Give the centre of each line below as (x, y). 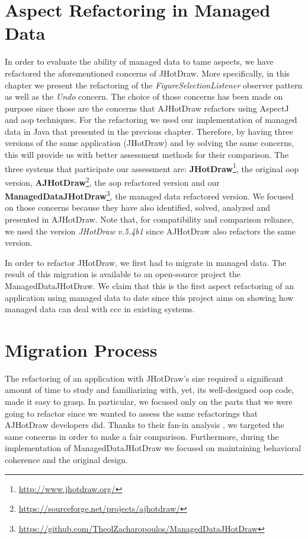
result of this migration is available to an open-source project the (123, 274)
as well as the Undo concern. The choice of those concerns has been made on (144, 96)
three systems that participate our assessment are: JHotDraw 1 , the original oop (152, 167)
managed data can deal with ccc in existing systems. (100, 309)
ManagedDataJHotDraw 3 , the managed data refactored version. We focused (149, 195)
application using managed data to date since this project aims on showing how (149, 297)
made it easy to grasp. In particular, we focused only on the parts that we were (149, 402)
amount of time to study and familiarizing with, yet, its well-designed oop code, (150, 390)
